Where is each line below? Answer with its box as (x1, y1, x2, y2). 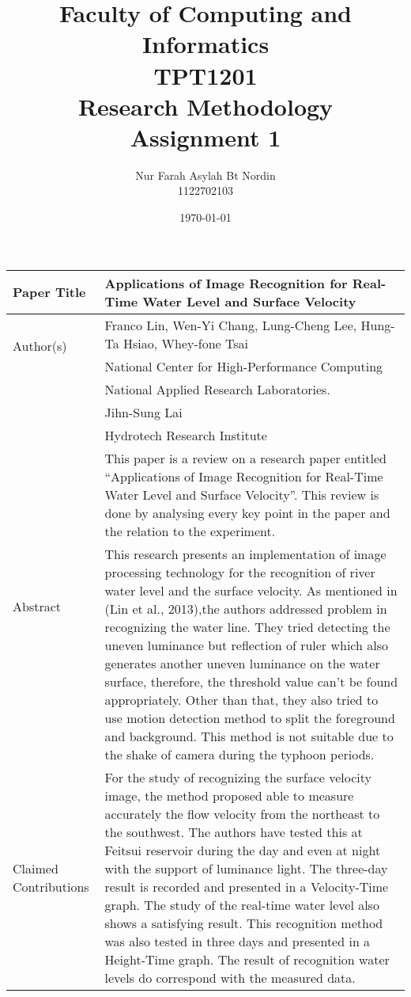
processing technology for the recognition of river (104, 562, 375, 581)
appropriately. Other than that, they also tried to (104, 690, 379, 709)
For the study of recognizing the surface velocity (104, 767, 371, 786)
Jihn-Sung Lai (104, 402, 183, 421)
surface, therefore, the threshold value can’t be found (104, 672, 398, 691)
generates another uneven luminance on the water (104, 653, 380, 672)
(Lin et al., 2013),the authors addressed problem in (104, 599, 387, 618)
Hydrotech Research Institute (104, 425, 267, 444)
